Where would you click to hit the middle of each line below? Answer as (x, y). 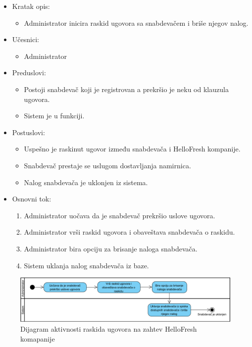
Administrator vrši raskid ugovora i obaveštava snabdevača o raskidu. (129, 232)
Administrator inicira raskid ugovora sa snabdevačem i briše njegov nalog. (136, 23)
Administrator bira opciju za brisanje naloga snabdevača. (111, 248)
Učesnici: (25, 39)
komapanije (38, 338)
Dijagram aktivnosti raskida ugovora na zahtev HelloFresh (109, 328)
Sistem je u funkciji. (54, 116)
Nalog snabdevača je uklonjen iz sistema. (86, 182)
